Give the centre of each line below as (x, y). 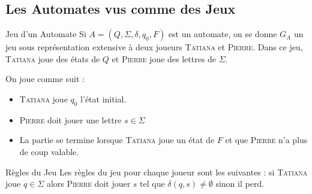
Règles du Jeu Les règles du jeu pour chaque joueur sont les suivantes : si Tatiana (157, 172)
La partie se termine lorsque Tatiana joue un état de (117, 140)
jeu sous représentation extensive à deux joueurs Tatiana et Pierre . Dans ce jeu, (154, 47)
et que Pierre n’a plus (266, 140)
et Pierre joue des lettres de (164, 58)
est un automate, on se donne (223, 34)
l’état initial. (103, 98)
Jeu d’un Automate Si (46, 34)
